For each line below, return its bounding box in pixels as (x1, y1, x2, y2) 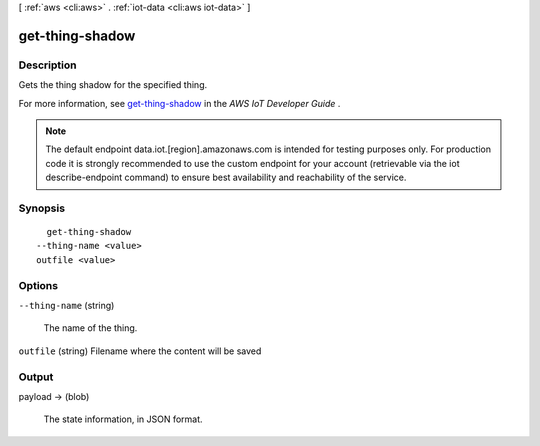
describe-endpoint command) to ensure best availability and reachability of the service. (45, 171, 407, 184)
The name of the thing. (43, 322, 138, 334)
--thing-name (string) (18, 299, 115, 311)
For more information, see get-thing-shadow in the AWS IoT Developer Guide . (18, 97, 341, 109)
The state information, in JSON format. (43, 413, 204, 425)
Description (18, 58, 77, 72)
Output (18, 370, 54, 384)
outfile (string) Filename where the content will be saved (18, 345, 262, 357)
